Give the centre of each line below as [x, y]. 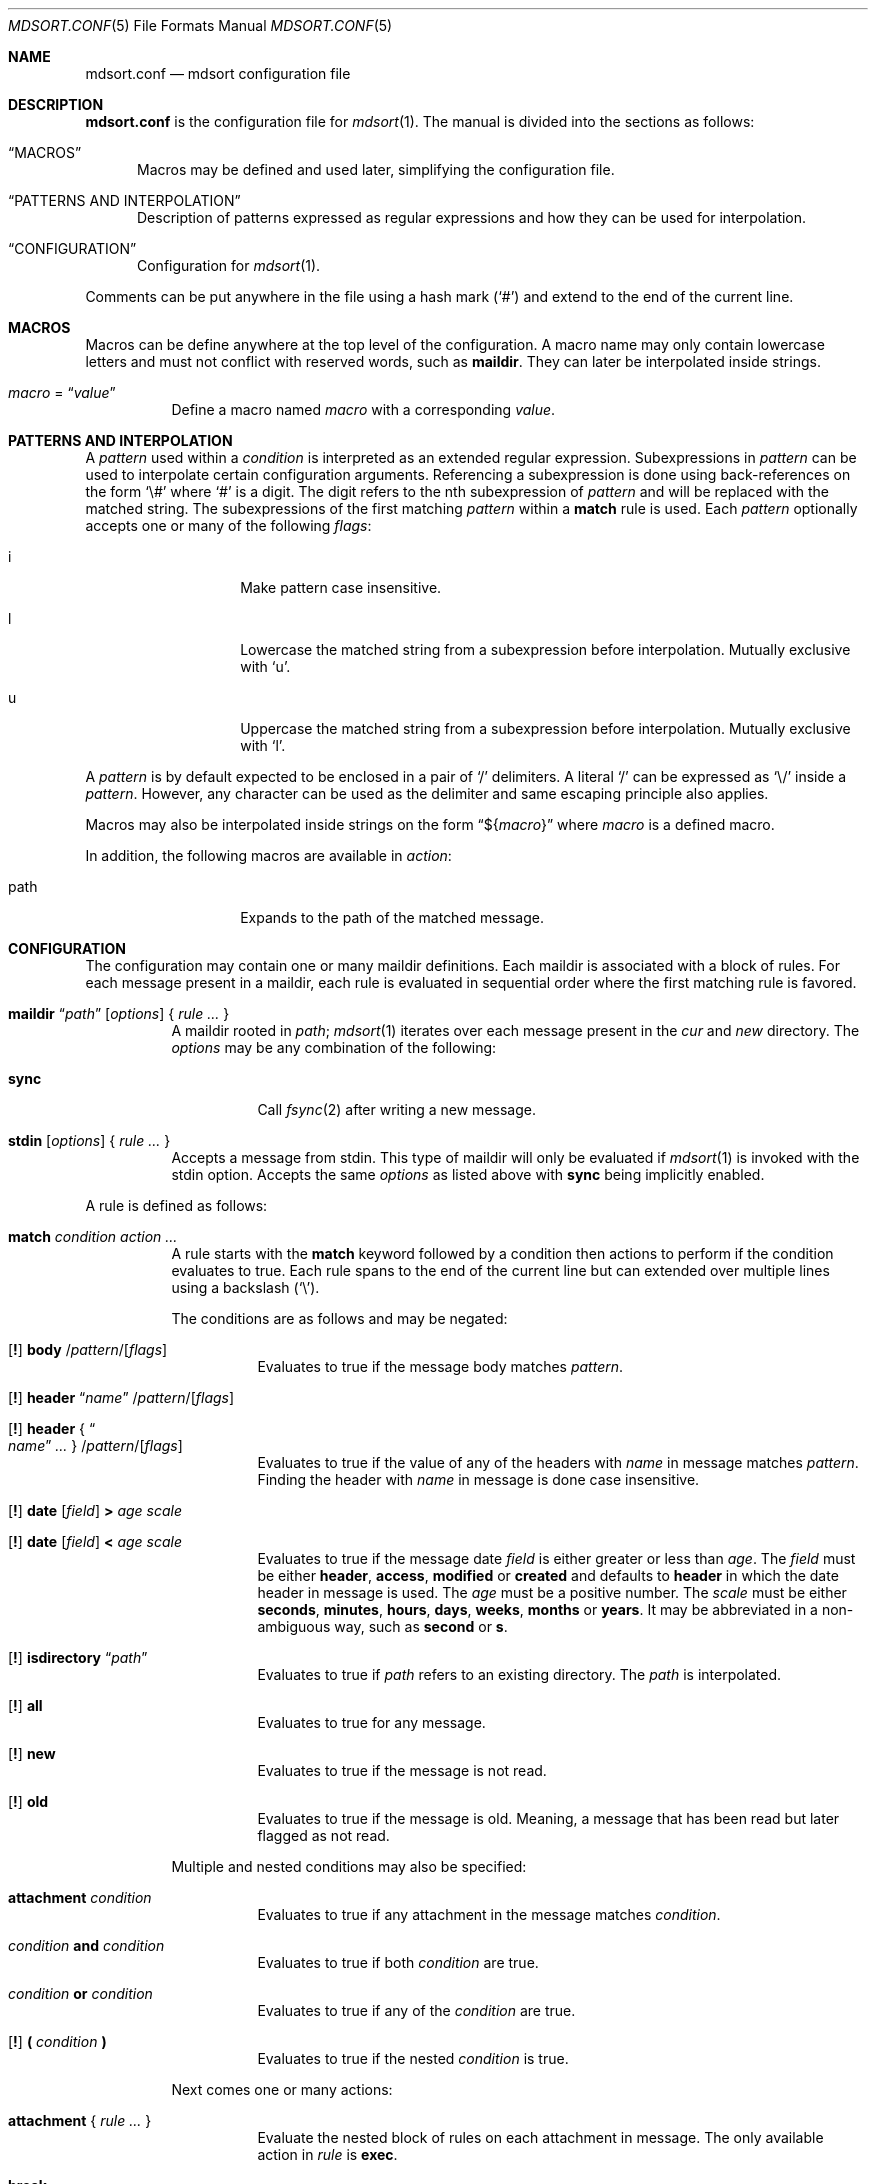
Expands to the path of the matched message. [392, 917]
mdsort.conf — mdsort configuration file [218, 73]
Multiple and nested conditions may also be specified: [349, 1866]
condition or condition [80, 1993]
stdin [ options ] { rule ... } [89, 1140]
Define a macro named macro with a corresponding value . [363, 409]
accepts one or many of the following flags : [228, 525]
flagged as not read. [323, 1835]
